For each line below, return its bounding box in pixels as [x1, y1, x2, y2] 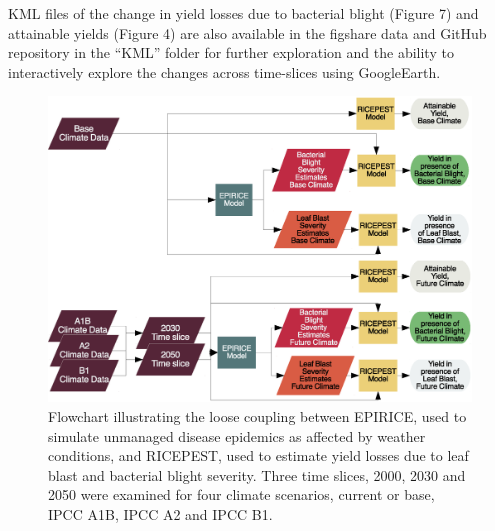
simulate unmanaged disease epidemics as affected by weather [48, 425, 426, 446]
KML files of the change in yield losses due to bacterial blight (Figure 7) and [8, 3, 479, 23]
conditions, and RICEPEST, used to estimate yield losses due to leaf [48, 445, 469, 466]
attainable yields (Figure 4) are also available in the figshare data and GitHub [8, 22, 487, 43]
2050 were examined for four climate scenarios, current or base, [48, 484, 435, 505]
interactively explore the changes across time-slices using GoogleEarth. [8, 61, 441, 82]
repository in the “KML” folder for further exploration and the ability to [8, 42, 454, 63]
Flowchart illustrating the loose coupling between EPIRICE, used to [48, 405, 467, 426]
